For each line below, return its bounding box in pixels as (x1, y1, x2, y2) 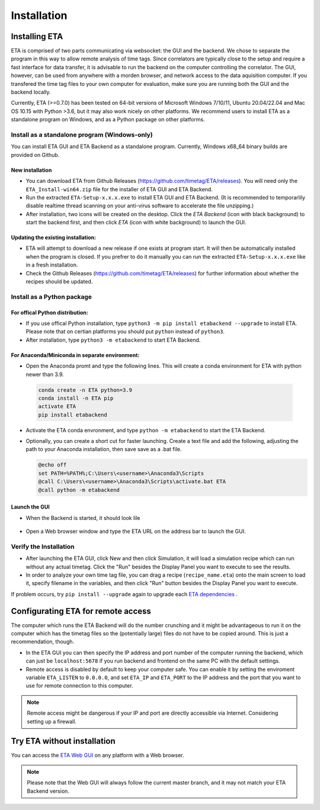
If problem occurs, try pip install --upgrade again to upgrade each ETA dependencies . (11, 590, 238, 597)
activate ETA (38, 403, 76, 410)
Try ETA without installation (11, 736, 116, 746)
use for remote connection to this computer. (25, 682, 133, 689)
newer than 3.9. (25, 371, 65, 378)
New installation (11, 166, 52, 173)
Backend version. (27, 787, 69, 795)
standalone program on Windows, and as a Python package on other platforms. (11, 116, 205, 123)
